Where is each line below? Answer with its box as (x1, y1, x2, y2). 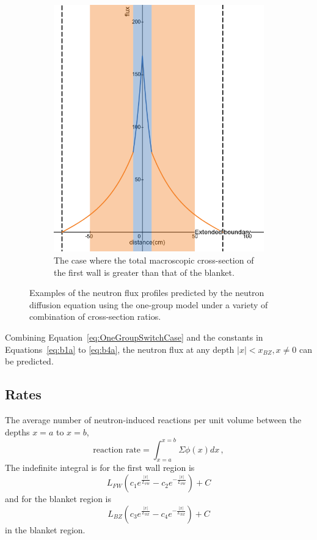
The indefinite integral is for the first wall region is (5, 461, 195, 474)
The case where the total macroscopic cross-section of (54, 254, 254, 267)
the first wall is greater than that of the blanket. (54, 265, 235, 278)
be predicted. (5, 355, 54, 368)
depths (5, 425, 30, 438)
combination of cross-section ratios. (29, 310, 161, 323)
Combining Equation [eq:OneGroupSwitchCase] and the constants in (5, 330, 263, 343)
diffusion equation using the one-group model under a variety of (29, 298, 268, 311)
